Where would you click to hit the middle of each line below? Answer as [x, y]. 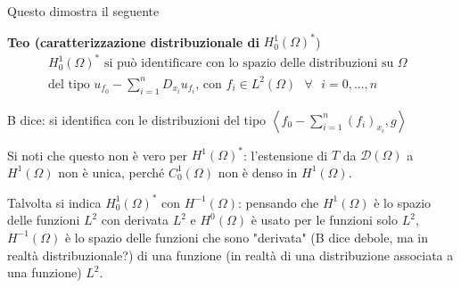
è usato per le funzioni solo [324, 220]
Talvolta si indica [54, 202]
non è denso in [258, 172]
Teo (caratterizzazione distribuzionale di [133, 41]
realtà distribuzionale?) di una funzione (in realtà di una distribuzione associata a [230, 255]
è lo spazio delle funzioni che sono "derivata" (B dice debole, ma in [247, 237]
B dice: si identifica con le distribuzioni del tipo [137, 119]
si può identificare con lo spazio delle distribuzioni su [249, 64]
